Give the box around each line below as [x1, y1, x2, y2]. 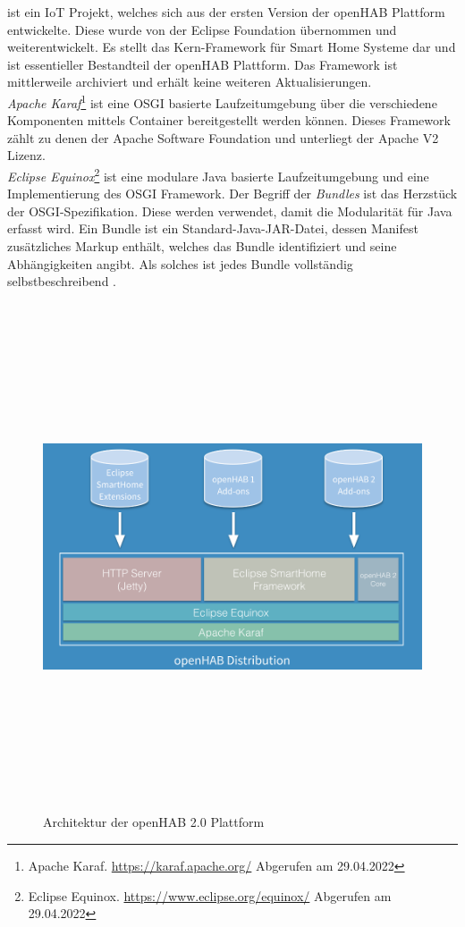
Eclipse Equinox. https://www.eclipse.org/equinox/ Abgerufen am [28, 886, 392, 905]
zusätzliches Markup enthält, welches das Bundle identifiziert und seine [7, 237, 397, 256]
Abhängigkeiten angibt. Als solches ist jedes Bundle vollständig [7, 254, 353, 273]
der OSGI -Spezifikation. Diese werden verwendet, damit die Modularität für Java [7, 201, 452, 220]
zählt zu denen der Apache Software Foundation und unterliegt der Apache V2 [7, 128, 439, 147]
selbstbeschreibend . [7, 272, 117, 291]
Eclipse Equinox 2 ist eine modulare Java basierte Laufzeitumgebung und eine [7, 164, 429, 185]
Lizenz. [7, 146, 46, 164]
